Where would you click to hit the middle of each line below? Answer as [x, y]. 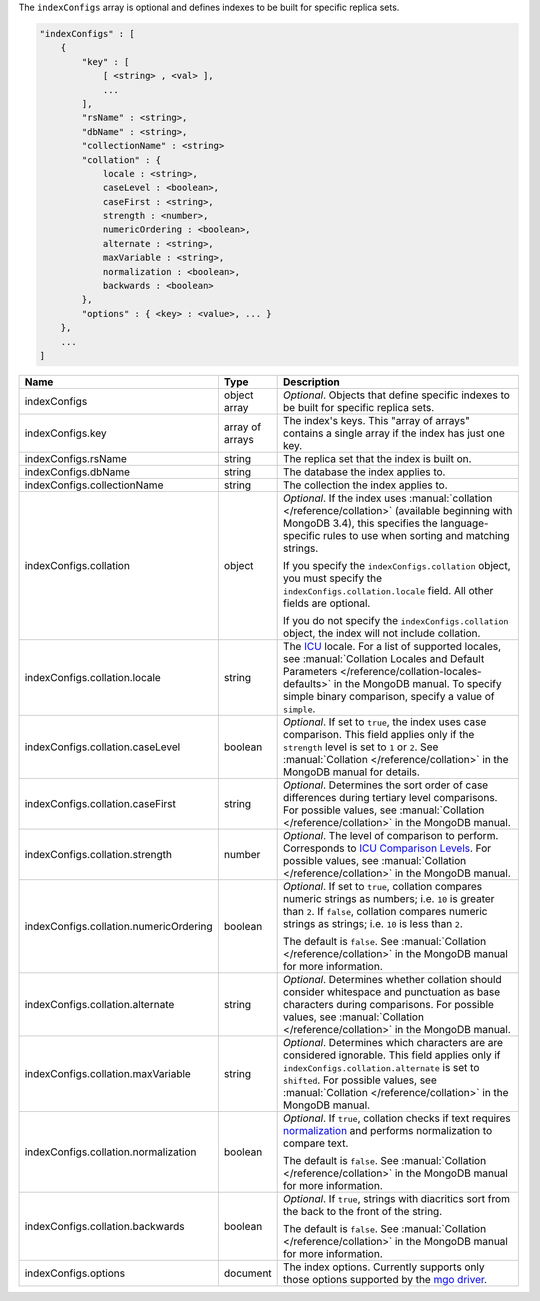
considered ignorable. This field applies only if [392, 1055]
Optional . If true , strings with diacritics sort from [396, 1198]
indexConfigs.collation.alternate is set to [381, 1067]
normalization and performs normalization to [388, 1130]
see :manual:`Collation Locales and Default [384, 658]
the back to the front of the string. [363, 1211]
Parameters [310, 671]
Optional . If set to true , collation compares [383, 886]
